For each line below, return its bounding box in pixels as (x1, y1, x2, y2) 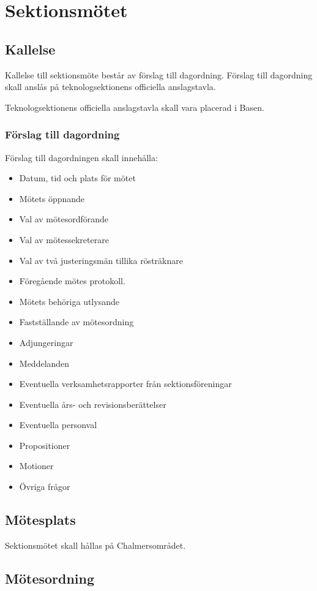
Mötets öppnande (19, 192, 85, 205)
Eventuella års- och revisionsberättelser (19, 397, 166, 410)
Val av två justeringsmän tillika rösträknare (19, 254, 183, 266)
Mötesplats (5, 510, 76, 529)
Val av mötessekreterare (19, 233, 109, 246)
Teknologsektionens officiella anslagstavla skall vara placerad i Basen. (5, 100, 264, 113)
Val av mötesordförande (19, 213, 109, 225)
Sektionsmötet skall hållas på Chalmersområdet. (5, 538, 186, 551)
